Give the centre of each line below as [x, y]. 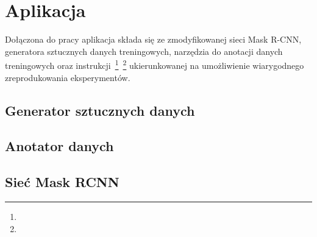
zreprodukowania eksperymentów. [68, 77]
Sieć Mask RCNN [62, 182]
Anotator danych [59, 146]
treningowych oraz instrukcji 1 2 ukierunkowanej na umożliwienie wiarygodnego [155, 64]
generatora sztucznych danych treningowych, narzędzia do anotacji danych [144, 51]
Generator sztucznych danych [100, 110]
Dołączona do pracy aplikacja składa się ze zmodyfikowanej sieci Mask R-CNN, [153, 39]
